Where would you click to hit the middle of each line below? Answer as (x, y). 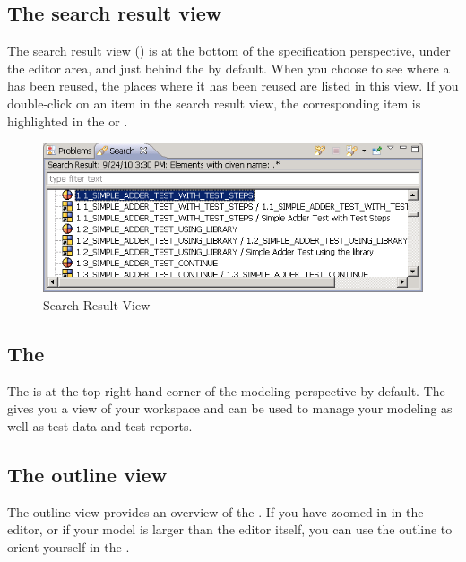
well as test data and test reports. (100, 425)
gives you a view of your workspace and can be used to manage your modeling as (230, 408)
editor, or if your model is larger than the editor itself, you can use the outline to (230, 529)
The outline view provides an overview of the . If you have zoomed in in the (216, 511)
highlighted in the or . (68, 121)
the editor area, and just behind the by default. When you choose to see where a (229, 68)
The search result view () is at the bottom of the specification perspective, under (229, 51)
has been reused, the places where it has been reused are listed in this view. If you (233, 86)
